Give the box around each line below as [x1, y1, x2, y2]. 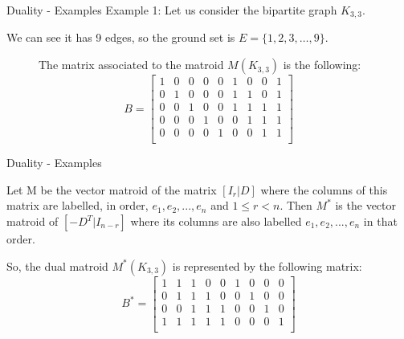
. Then [280, 197, 312, 214]
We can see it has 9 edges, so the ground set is [6, 29, 235, 46]
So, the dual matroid [6, 257, 108, 274]
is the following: [283, 56, 361, 73]
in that [363, 213, 398, 230]
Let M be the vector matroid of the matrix [6, 181, 217, 198]
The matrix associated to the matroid [39, 56, 224, 73]
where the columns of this [260, 181, 388, 198]
